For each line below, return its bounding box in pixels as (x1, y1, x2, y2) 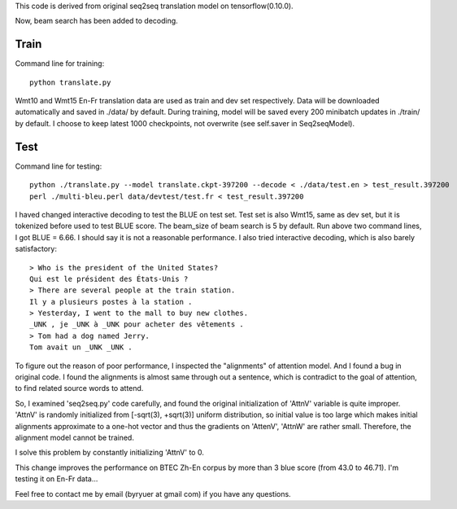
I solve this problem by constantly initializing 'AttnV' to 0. (15, 448, 205, 458)
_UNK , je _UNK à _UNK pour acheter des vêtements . (29, 320, 244, 329)
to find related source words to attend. (15, 384, 144, 393)
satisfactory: (15, 244, 57, 254)
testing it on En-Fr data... (15, 474, 98, 484)
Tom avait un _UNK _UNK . (29, 343, 133, 352)
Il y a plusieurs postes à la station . (29, 297, 193, 306)
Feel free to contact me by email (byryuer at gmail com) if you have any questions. (15, 489, 292, 498)
